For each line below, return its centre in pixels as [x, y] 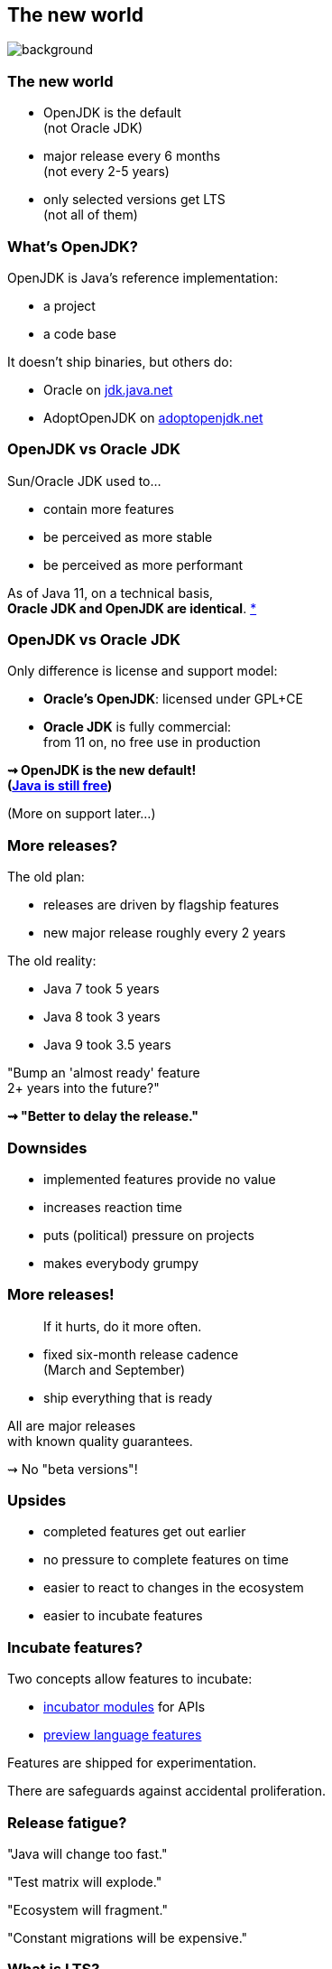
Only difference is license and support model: [143, 671]
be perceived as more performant [143, 565]
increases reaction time [113, 1207]
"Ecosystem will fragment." [88, 1909]
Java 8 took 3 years [102, 1017]
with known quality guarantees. [100, 1441]
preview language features [123, 1735]
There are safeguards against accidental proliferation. [166, 1791]
